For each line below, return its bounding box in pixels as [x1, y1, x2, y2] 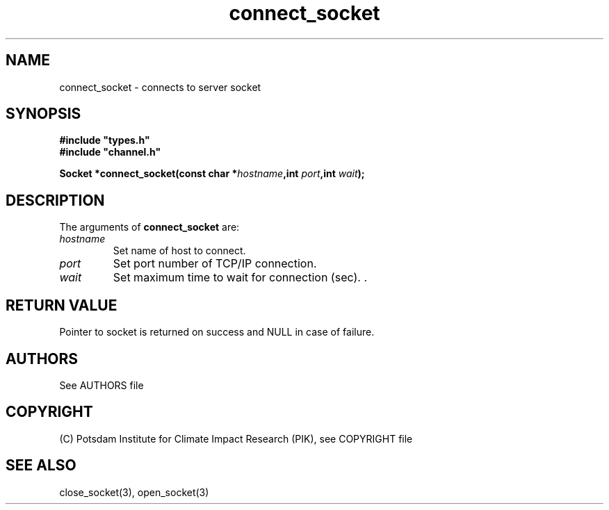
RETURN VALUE [6, 296, 117, 314]
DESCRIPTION [6, 191, 105, 209]
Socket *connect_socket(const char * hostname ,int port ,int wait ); [59, 167, 365, 180]
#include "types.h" [59, 134, 150, 147]
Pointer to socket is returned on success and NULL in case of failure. [59, 326, 375, 338]
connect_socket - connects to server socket [59, 81, 261, 93]
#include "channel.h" [59, 146, 161, 158]
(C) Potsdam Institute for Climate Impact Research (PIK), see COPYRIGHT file [59, 432, 413, 445]
